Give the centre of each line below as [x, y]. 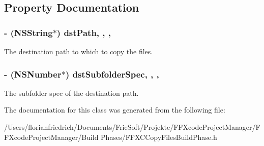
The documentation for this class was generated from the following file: [115, 110]
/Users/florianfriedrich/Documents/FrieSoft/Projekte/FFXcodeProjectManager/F [132, 127]
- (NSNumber [33, 74]
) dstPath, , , [84, 32]
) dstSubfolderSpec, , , [112, 74]
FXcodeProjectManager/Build [51, 137]
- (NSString [28, 32]
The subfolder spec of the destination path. [71, 93]
